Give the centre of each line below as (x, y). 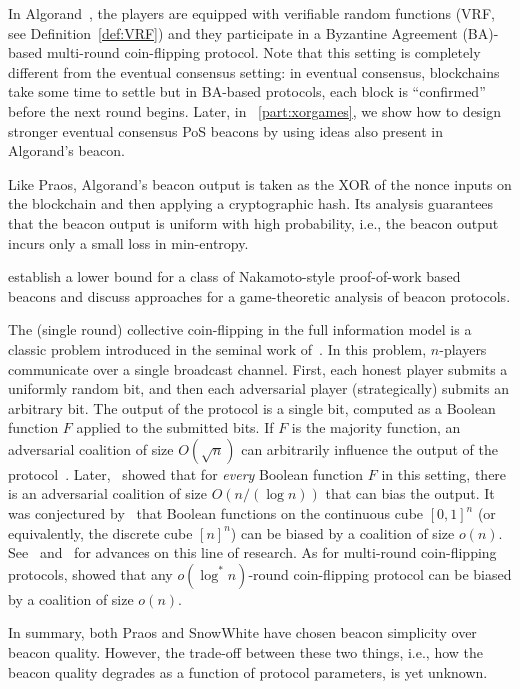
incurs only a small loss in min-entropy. (128, 242)
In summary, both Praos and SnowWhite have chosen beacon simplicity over (242, 632)
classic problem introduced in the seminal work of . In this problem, (217, 348)
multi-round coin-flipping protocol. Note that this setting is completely (263, 52)
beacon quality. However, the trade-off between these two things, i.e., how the (246, 652)
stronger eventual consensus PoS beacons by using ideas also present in (225, 130)
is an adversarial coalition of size (108, 493)
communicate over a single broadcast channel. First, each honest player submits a (258, 368)
